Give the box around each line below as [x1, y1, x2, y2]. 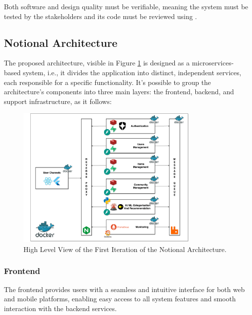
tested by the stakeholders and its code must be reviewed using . [4, 11, 197, 21]
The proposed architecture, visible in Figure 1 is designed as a [4, 58, 190, 68]
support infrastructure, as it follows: [4, 96, 112, 106]
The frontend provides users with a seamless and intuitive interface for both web [4, 284, 245, 294]
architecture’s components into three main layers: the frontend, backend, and [4, 86, 234, 97]
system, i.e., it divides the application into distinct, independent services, [22, 67, 241, 77]
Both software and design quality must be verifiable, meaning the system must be [4, 1, 249, 11]
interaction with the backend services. [4, 303, 117, 313]
